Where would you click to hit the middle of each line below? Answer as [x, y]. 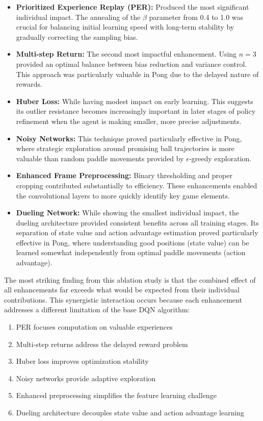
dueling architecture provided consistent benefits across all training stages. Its [137, 222]
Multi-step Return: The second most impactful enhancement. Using [126, 54]
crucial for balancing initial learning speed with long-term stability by [125, 27]
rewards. [29, 84]
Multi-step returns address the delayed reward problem [102, 344]
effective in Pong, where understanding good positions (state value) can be [133, 242]
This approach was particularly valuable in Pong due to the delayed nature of [137, 74]
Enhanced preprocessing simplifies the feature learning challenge [116, 395]
